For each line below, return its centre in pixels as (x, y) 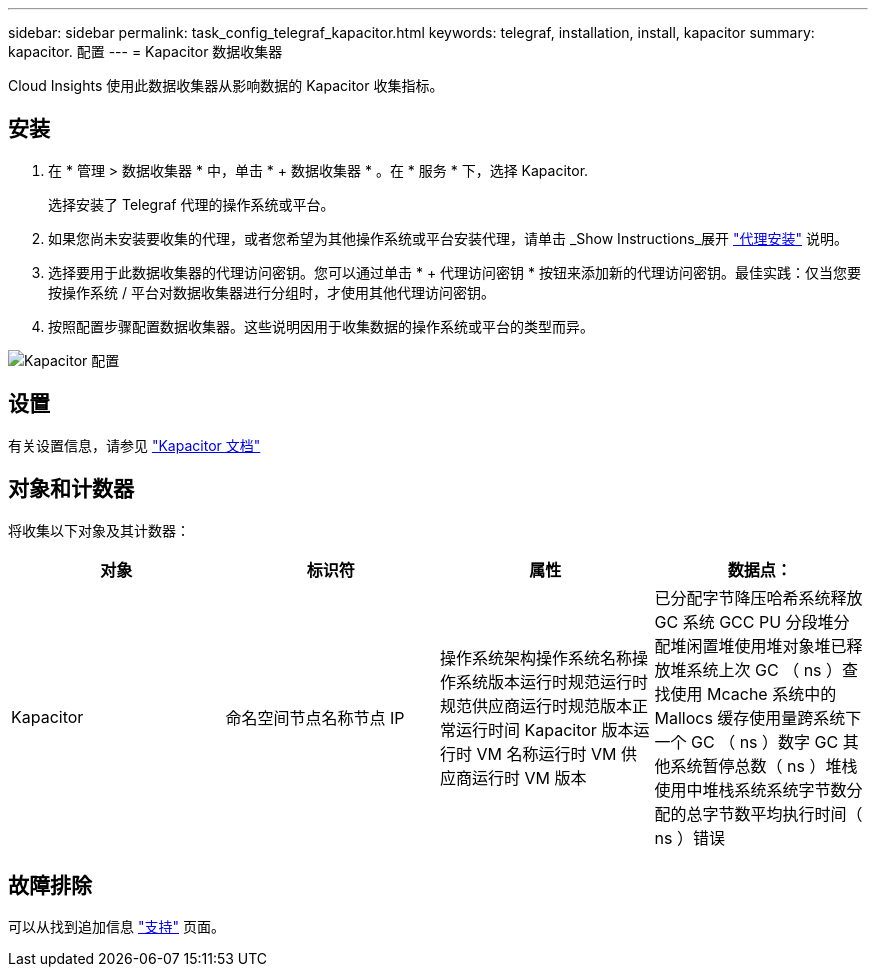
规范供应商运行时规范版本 (536, 705)
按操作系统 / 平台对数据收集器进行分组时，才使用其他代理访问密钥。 (271, 292)
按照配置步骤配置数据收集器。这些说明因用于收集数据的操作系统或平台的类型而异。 (321, 326)
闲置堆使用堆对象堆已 (766, 645)
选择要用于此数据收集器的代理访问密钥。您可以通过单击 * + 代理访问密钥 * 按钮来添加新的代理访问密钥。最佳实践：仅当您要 (454, 272)
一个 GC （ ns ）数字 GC (746, 741)
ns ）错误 (689, 837)
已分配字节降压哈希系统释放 (758, 597)
